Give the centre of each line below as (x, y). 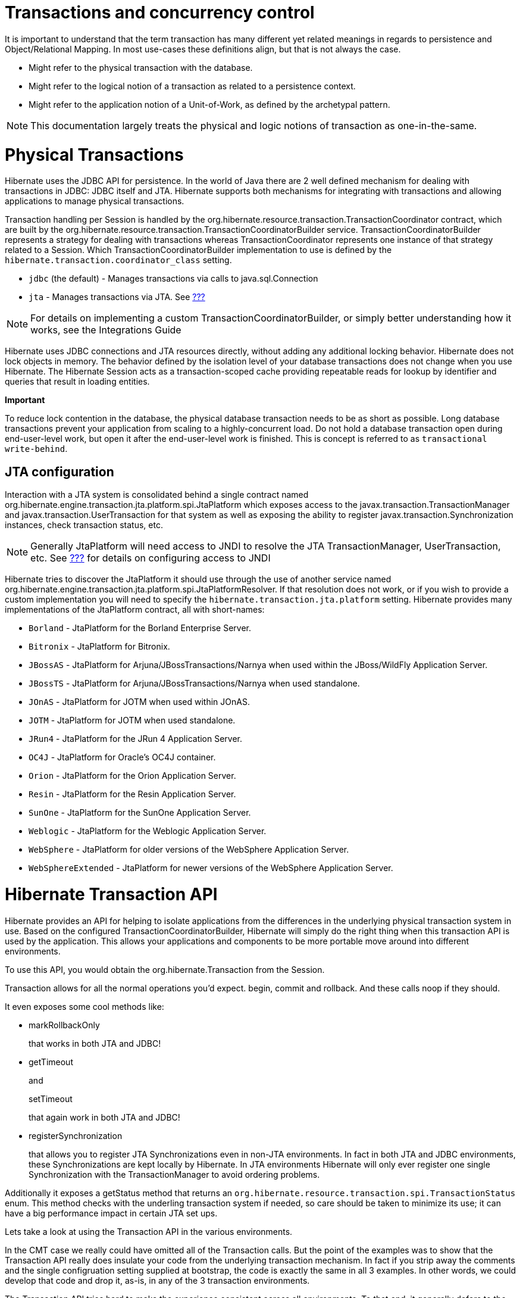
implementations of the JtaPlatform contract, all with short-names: (135, 610)
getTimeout (51, 1062)
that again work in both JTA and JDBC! (104, 1117)
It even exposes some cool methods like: (84, 1006)
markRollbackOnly (64, 1025)
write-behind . (36, 449)
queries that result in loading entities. (77, 382)
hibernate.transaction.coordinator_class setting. (118, 260)
